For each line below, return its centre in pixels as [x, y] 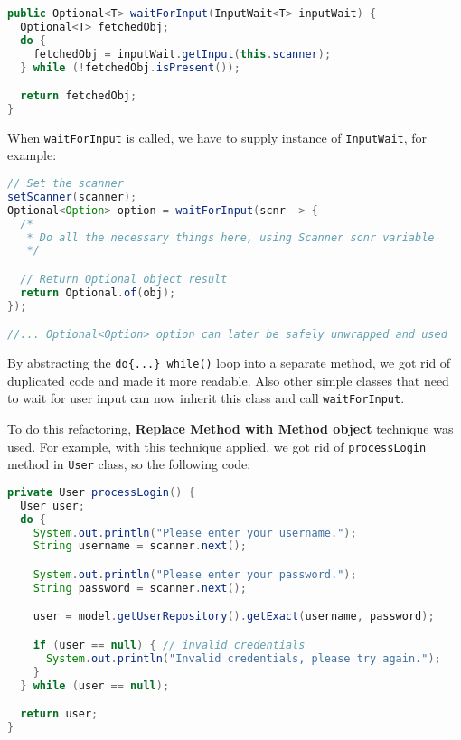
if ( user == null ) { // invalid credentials [169, 645]
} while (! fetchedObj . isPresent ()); [130, 67]
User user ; [52, 506]
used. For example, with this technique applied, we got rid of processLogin [217, 446]
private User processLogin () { [101, 492]
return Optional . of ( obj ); [98, 292]
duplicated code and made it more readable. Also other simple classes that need [228, 380]
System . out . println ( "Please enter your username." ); [195, 533]
